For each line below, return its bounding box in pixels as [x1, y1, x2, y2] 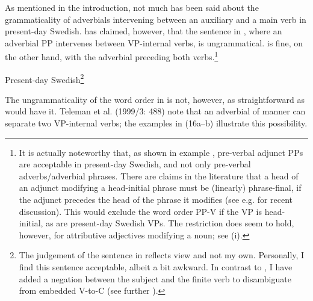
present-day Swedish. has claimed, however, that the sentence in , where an [5, 25, 282, 37]
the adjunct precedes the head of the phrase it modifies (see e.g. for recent [19, 193, 293, 206]
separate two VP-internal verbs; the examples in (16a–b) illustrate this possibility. [5, 117, 308, 129]
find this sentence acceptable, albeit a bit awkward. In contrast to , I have [19, 261, 293, 273]
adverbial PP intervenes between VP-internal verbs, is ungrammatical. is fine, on [5, 36, 303, 49]
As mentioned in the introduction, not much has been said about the [5, 1, 259, 13]
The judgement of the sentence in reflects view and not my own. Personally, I [19, 249, 305, 261]
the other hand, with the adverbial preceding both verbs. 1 [5, 49, 218, 63]
